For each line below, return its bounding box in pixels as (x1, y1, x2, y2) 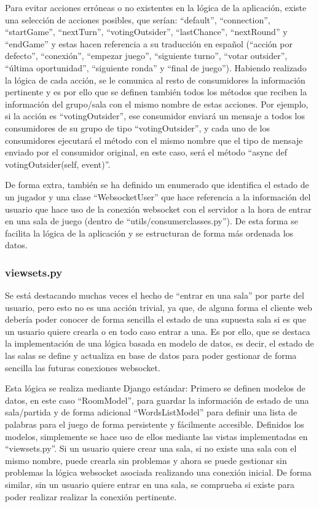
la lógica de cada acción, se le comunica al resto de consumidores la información (5, 73, 305, 86)
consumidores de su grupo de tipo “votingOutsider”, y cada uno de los (5, 121, 270, 134)
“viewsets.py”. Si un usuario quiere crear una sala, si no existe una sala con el (5, 442, 297, 455)
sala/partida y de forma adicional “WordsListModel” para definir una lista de (5, 406, 297, 419)
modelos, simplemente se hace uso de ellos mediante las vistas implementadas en (5, 430, 308, 442)
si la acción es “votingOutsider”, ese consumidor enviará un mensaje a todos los (5, 109, 305, 122)
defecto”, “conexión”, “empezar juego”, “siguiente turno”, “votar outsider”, (5, 49, 288, 62)
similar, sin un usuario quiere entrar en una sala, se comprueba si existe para (5, 478, 294, 490)
